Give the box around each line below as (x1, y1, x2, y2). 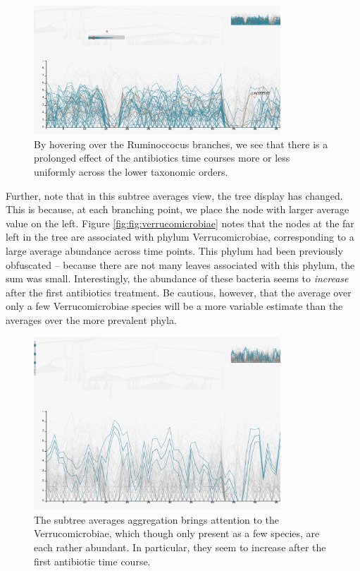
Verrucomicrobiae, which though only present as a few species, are (34, 526, 320, 541)
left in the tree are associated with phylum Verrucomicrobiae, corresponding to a (6, 229, 354, 244)
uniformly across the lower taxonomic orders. (34, 164, 228, 179)
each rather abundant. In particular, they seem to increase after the (34, 539, 326, 554)
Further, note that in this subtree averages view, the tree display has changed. (6, 188, 343, 203)
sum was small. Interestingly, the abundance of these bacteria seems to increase (6, 271, 349, 286)
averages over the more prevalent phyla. (6, 312, 177, 327)
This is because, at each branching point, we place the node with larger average (6, 202, 349, 217)
